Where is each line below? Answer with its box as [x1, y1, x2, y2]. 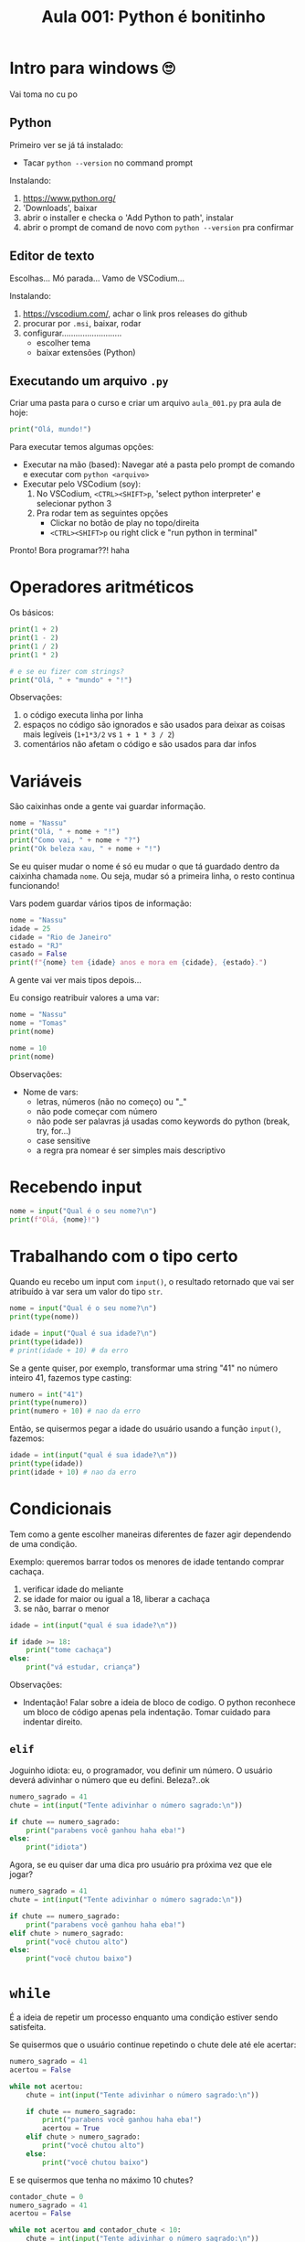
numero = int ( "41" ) [9, 1390, 84, 1399]
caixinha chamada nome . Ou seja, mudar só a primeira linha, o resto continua [9, 870, 295, 881]
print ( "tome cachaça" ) [26, 1646, 112, 1655]
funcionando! [9, 880, 59, 891]
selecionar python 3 [36, 498, 112, 509]
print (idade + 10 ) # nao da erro [9, 1468, 137, 1477]
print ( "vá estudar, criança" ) [26, 1662, 142, 1672]
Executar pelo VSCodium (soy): [22, 478, 142, 490]
